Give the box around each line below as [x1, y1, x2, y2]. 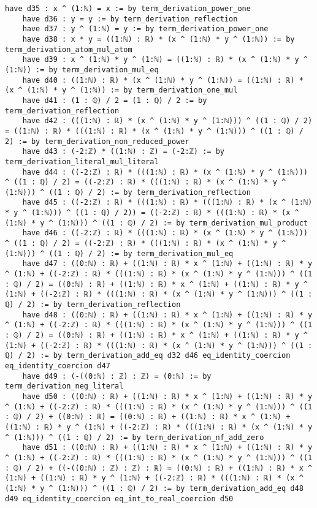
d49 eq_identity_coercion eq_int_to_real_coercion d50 [5, 494, 234, 503]
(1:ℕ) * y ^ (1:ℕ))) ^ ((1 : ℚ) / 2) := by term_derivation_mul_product [5, 218, 308, 227]
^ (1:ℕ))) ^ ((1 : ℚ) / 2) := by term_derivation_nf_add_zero [5, 433, 264, 442]
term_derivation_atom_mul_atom [5, 45, 132, 54]
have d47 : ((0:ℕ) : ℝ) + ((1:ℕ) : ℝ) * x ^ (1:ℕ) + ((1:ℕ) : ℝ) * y [22, 259, 313, 268]
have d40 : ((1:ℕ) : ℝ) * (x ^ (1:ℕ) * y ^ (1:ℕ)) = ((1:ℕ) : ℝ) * [22, 75, 304, 85]
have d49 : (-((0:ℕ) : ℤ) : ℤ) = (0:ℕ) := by [22, 371, 212, 381]
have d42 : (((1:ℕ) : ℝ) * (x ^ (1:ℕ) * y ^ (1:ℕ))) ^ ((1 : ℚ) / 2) [22, 116, 313, 126]
